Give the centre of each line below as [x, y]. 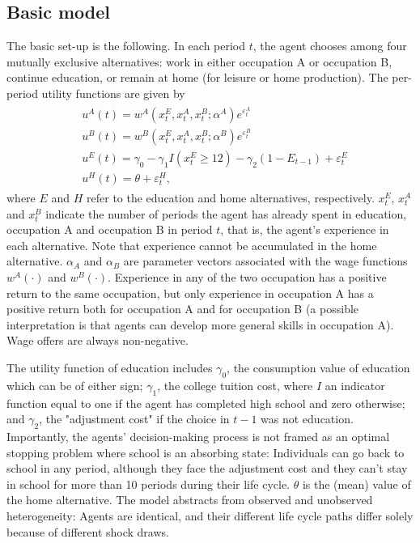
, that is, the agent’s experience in [305, 229]
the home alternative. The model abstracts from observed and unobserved [190, 500]
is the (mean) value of [356, 484]
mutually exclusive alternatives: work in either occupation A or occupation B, [199, 61]
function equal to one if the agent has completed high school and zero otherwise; [206, 403]
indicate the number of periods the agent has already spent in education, [226, 213]
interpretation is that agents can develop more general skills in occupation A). [200, 324]
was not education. [307, 419]
